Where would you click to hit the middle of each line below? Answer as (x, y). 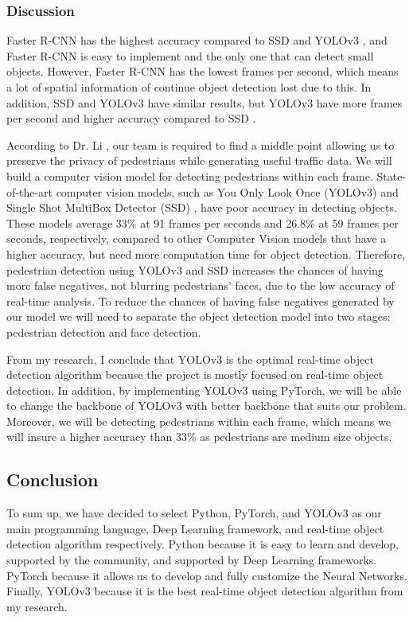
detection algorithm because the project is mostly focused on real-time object (195, 374)
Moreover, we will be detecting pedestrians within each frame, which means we (199, 421)
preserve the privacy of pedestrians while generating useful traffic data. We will (199, 160)
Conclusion (53, 480)
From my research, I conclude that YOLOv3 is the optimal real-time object (190, 359)
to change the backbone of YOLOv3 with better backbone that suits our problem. (206, 406)
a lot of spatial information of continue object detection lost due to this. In (189, 87)
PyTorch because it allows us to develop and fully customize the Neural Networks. (207, 575)
